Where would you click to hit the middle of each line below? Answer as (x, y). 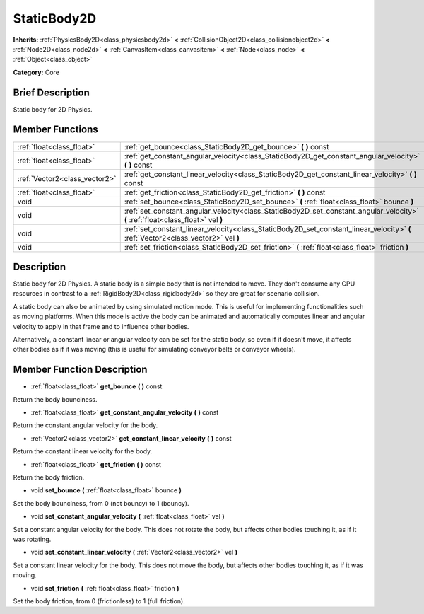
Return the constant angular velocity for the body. (86, 425)
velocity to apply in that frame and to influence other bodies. (101, 326)
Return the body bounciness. (55, 399)
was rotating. (32, 539)
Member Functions (55, 130)
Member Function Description (80, 370)
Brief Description (51, 92)
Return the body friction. (49, 477)
